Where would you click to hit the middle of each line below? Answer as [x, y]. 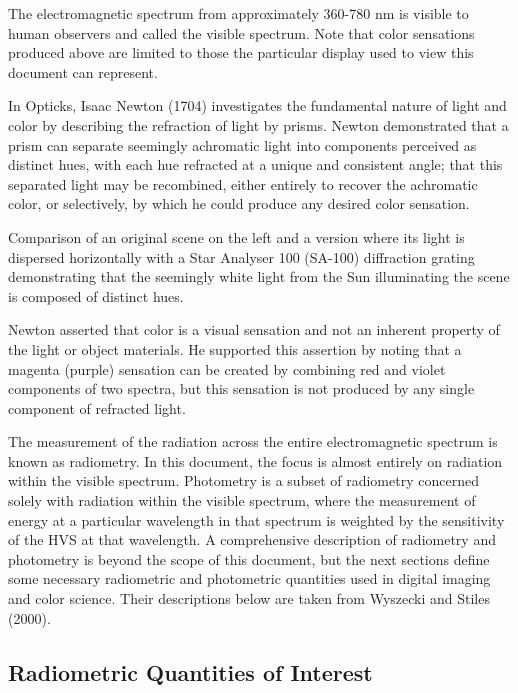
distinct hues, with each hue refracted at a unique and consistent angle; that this [255, 164]
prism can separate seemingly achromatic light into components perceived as [242, 144]
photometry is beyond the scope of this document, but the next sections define [249, 558]
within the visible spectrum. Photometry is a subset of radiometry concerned [243, 480]
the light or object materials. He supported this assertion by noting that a [235, 348]
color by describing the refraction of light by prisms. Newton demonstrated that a [258, 124]
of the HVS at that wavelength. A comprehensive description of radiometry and [252, 539]
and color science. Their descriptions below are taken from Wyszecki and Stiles [249, 598]
